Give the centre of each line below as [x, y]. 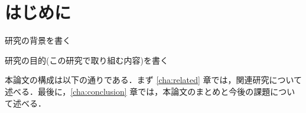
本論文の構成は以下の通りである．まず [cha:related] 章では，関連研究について [154, 80]
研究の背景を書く [38, 40]
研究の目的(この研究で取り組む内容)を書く [87, 60]
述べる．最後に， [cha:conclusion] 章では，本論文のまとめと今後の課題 [138, 91]
